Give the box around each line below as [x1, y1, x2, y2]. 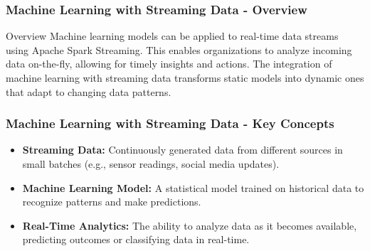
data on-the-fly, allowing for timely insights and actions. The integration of [6, 56, 332, 71]
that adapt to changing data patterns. [6, 84, 171, 99]
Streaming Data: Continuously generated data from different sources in [22, 142, 343, 157]
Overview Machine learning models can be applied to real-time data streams [6, 28, 339, 43]
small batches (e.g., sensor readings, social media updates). [22, 156, 280, 171]
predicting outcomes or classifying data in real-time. [22, 232, 250, 247]
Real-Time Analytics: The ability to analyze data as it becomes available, [22, 218, 357, 233]
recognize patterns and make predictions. [22, 194, 201, 209]
